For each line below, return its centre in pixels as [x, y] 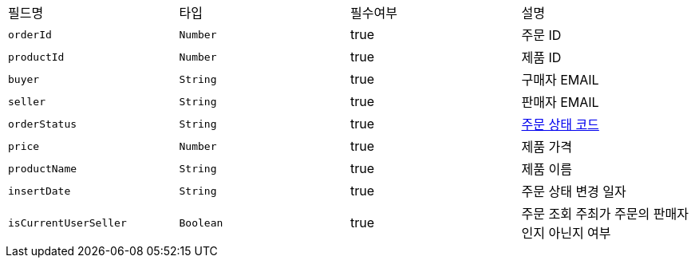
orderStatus [43, 124]
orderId [30, 34]
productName [43, 168]
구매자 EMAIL [560, 80]
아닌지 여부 [580, 233]
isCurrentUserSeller [67, 223]
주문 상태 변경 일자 [574, 191]
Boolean [201, 223]
